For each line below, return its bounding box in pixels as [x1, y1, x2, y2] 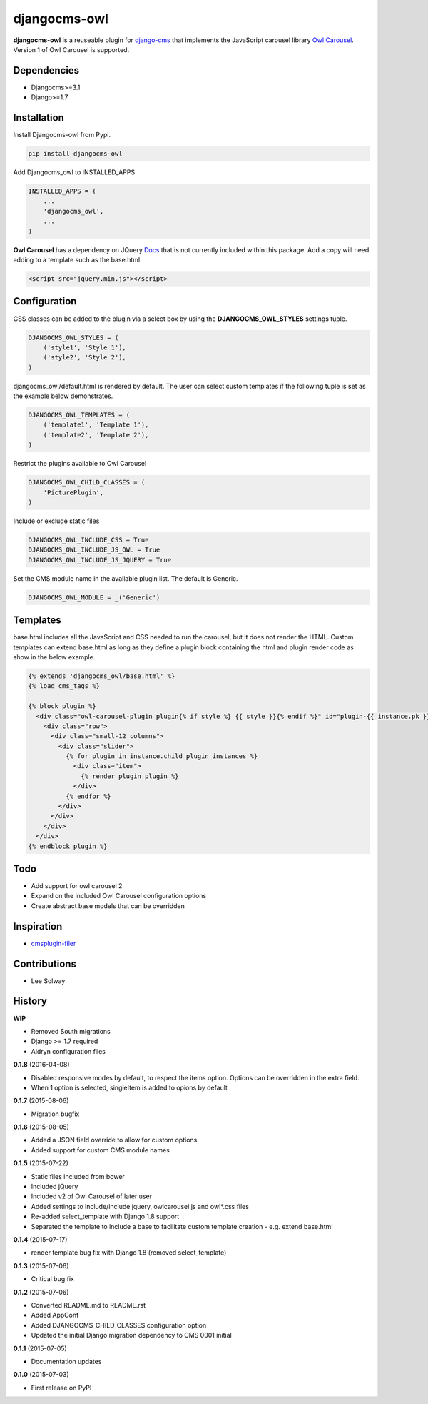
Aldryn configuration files [31, 1047, 106, 1055]
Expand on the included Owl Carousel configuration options [31, 892, 207, 900]
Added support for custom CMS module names [31, 1145, 170, 1154]
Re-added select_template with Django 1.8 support [31, 1212, 180, 1221]
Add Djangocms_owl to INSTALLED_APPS [13, 168, 136, 176]
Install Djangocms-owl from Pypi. [13, 131, 111, 139]
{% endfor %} [65, 792, 112, 800]
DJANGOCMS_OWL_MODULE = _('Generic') [28, 593, 160, 602]
